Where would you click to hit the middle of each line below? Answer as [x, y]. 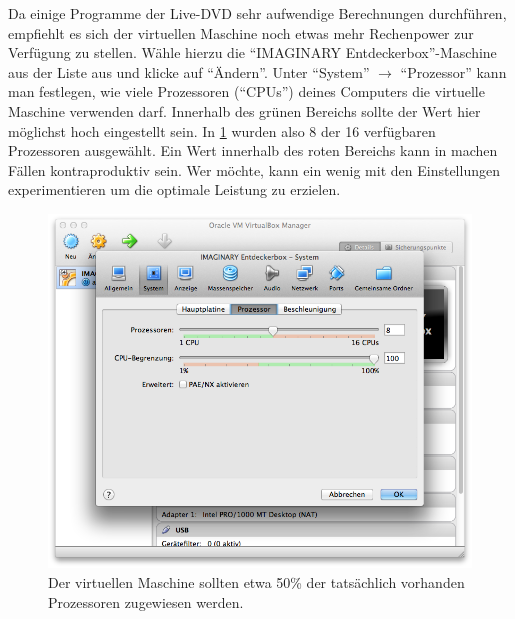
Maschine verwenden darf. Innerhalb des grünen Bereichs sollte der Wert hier [244, 110]
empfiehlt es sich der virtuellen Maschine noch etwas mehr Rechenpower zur [241, 32]
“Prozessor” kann [453, 71]
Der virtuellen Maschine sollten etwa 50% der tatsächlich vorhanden [256, 581]
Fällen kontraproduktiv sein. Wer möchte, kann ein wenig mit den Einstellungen [254, 169]
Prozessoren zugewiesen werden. [146, 601]
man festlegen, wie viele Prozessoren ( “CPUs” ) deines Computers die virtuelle [246, 91]
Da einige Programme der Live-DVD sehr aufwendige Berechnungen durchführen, [257, 13]
